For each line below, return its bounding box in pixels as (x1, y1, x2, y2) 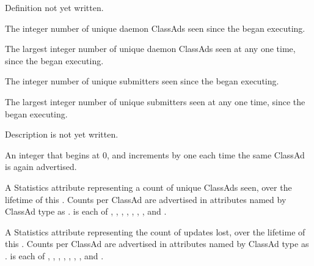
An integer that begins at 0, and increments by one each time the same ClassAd (5, 148, 305, 161)
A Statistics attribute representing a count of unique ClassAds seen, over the (5, 180, 292, 193)
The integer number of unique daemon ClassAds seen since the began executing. (5, 21, 305, 34)
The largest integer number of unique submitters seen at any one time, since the (5, 95, 305, 108)
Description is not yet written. (5, 128, 119, 141)
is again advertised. (5, 160, 77, 173)
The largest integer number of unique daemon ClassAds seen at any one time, (5, 42, 296, 55)
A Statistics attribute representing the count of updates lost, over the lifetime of (5, 225, 305, 238)
